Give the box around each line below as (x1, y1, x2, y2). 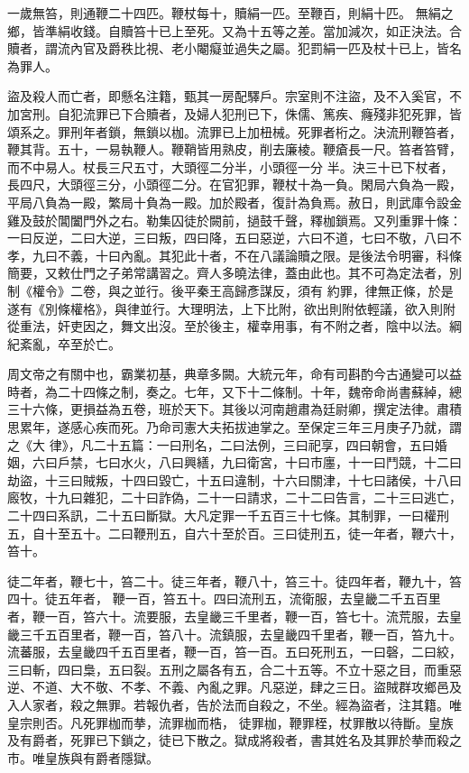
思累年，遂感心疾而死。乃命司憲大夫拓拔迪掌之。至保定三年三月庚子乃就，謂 (7, 418, 462, 437)
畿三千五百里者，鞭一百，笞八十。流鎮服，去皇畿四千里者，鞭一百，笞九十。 (7, 624, 462, 643)
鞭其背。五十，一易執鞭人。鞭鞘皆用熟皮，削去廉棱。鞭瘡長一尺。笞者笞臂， (7, 140, 462, 159)
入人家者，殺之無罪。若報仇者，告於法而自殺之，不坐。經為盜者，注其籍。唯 (7, 695, 462, 713)
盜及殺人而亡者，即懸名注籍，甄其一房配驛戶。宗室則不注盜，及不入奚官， (7, 87, 449, 106)
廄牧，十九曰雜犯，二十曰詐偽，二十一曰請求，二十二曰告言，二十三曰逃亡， (7, 488, 462, 507)
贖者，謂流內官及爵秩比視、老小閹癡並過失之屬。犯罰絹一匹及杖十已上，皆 (7, 39, 449, 58)
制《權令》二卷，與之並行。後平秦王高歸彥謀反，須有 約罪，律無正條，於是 (7, 281, 454, 299)
